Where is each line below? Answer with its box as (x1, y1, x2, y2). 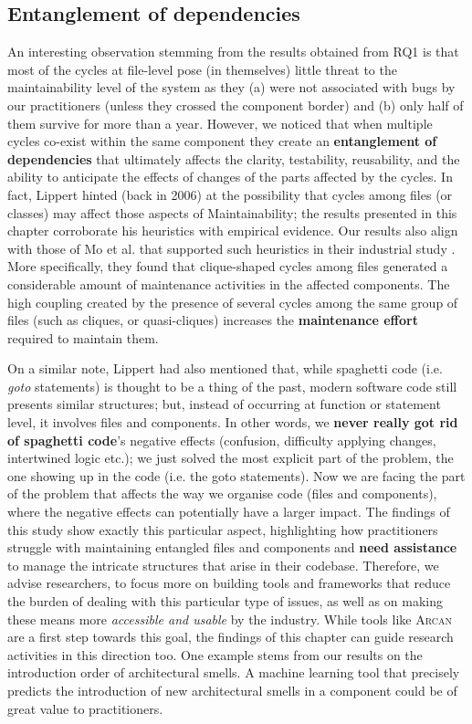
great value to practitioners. (7, 698, 163, 718)
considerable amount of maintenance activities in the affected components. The (7, 274, 450, 293)
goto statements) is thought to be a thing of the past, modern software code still (7, 376, 457, 395)
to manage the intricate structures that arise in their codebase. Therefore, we (7, 555, 439, 574)
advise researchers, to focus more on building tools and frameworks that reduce (7, 573, 451, 593)
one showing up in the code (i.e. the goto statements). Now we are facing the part (7, 466, 466, 485)
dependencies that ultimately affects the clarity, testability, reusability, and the (7, 149, 460, 168)
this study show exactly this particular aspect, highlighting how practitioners (7, 519, 438, 539)
